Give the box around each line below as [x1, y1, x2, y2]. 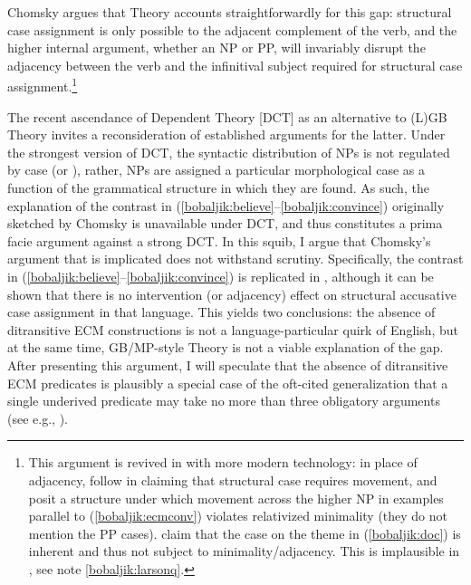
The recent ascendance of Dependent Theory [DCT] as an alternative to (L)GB [7, 107, 447, 126]
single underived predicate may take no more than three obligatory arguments [7, 391, 440, 410]
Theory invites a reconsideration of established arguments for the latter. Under [7, 125, 446, 144]
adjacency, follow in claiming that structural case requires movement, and [28, 470, 437, 489]
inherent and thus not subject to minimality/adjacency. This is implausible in [28, 542, 460, 561]
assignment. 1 [7, 74, 78, 96]
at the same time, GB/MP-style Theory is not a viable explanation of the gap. [7, 338, 444, 357]
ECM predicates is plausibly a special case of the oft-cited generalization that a [7, 373, 448, 392]
